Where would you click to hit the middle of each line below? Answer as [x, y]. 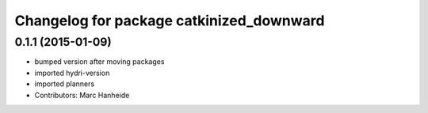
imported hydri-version [72, 73]
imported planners [65, 84]
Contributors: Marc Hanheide [82, 95]
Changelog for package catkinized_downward [170, 21]
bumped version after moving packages [99, 62]
